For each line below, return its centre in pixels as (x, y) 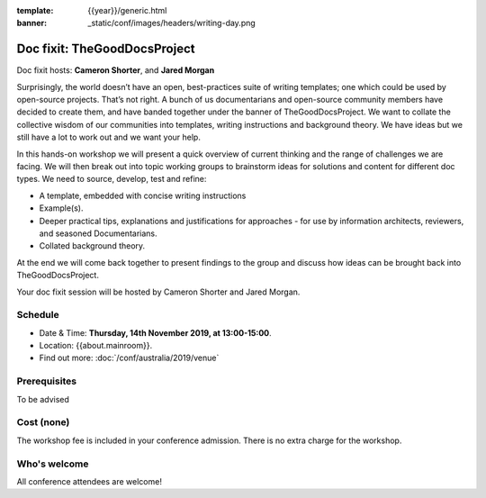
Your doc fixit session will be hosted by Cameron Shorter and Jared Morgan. (158, 292)
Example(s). (61, 208)
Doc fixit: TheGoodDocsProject (106, 49)
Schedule (38, 315)
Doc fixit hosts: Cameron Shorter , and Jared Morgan (116, 70)
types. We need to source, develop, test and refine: (112, 179)
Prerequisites (46, 381)
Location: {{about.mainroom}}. (96, 346)
